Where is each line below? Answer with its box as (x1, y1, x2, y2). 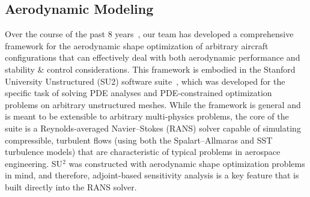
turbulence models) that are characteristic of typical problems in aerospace (5, 145, 281, 158)
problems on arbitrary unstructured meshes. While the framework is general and (5, 98, 301, 111)
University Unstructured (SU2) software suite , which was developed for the (5, 74, 285, 87)
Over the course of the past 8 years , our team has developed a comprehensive (5, 28, 294, 40)
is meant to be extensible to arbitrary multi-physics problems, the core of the (5, 110, 289, 123)
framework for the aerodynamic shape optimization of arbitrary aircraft (5, 39, 269, 52)
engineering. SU (5, 157, 63, 169)
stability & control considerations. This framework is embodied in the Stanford (5, 62, 296, 75)
